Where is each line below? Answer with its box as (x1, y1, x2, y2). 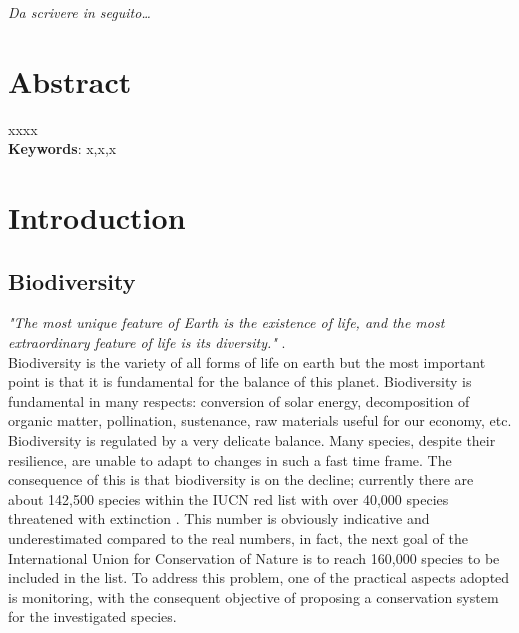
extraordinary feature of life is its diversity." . (8, 332, 286, 353)
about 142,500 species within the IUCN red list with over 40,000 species (8, 488, 449, 509)
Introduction (8, 197, 186, 238)
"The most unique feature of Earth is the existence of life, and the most (8, 312, 445, 333)
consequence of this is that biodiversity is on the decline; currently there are (8, 469, 474, 490)
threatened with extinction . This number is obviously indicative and (8, 508, 430, 529)
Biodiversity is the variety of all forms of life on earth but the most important (8, 351, 486, 372)
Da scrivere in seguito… (8, 2, 151, 22)
